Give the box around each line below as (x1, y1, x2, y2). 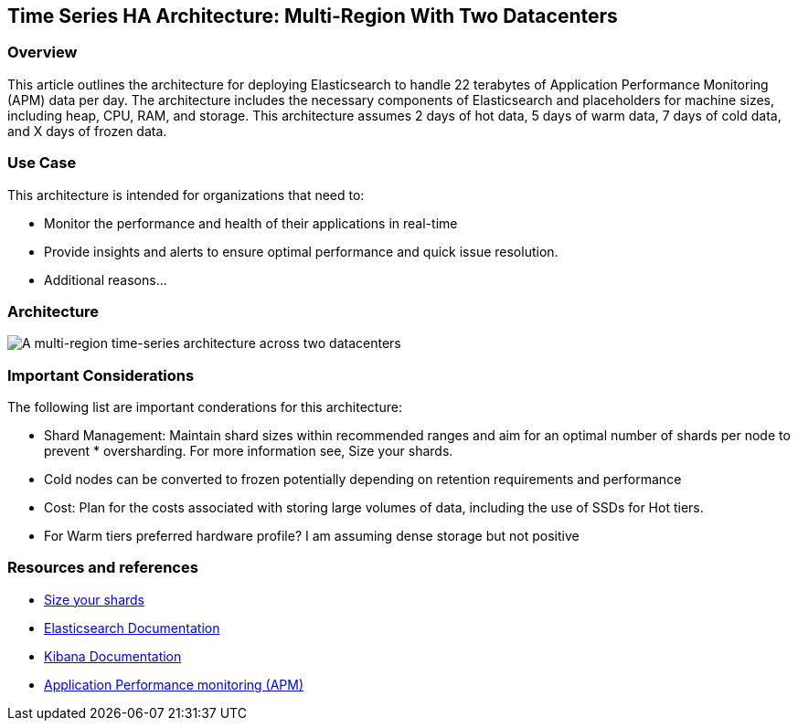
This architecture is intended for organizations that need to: (7, 186, 365, 203)
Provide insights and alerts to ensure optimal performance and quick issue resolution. (44, 243, 559, 259)
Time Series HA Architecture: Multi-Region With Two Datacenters (7, 5, 618, 27)
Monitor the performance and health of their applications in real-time (44, 215, 458, 231)
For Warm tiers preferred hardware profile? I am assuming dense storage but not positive (44, 528, 580, 544)
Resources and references (7, 558, 198, 577)
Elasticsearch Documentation (44, 619, 220, 636)
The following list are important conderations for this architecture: (7, 399, 402, 416)
